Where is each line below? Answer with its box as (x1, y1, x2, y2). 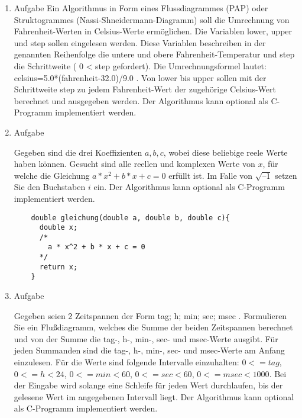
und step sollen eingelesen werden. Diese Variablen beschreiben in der (14, 36, 266, 49)
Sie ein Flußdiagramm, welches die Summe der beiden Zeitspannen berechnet (14, 321, 293, 333)
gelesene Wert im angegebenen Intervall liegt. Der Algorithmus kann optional (14, 390, 294, 403)
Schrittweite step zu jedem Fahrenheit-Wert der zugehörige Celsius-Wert (14, 83, 276, 95)
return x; (39, 262, 78, 271)
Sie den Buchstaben (14, 181, 86, 193)
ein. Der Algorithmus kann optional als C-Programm (93, 181, 285, 193)
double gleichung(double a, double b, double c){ (31, 213, 230, 222)
